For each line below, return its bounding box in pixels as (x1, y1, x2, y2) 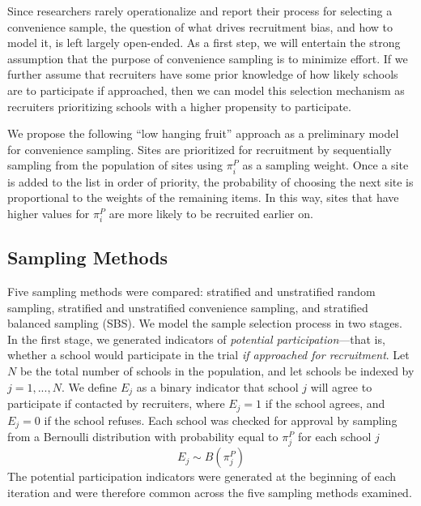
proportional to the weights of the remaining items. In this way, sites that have (7, 189, 399, 206)
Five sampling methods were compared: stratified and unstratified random (7, 283, 376, 300)
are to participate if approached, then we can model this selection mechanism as (7, 81, 405, 98)
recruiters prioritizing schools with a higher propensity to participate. (7, 97, 351, 114)
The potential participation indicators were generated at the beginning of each (7, 468, 397, 485)
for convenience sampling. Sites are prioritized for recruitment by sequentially (7, 140, 392, 157)
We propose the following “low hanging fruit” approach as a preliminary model (7, 125, 399, 142)
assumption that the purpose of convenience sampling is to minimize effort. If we (7, 49, 408, 66)
